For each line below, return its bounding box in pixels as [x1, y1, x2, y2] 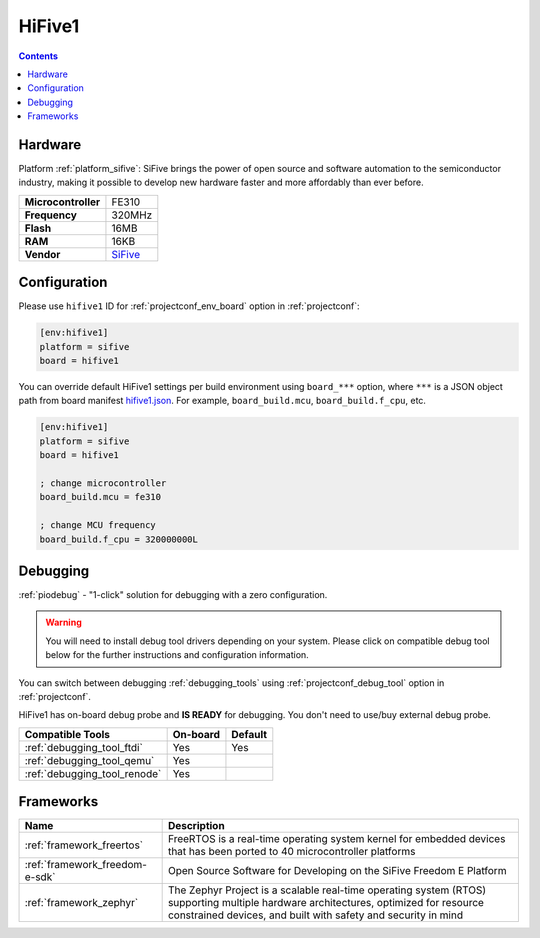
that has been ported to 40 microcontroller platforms [167, 845, 416, 859]
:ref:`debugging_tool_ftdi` [24, 740, 144, 754]
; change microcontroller [39, 478, 167, 489]
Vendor [24, 247, 61, 261]
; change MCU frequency [39, 520, 157, 531]
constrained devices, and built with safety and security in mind [167, 908, 464, 922]
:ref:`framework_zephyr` [24, 896, 139, 910]
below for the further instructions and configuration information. [45, 649, 309, 661]
